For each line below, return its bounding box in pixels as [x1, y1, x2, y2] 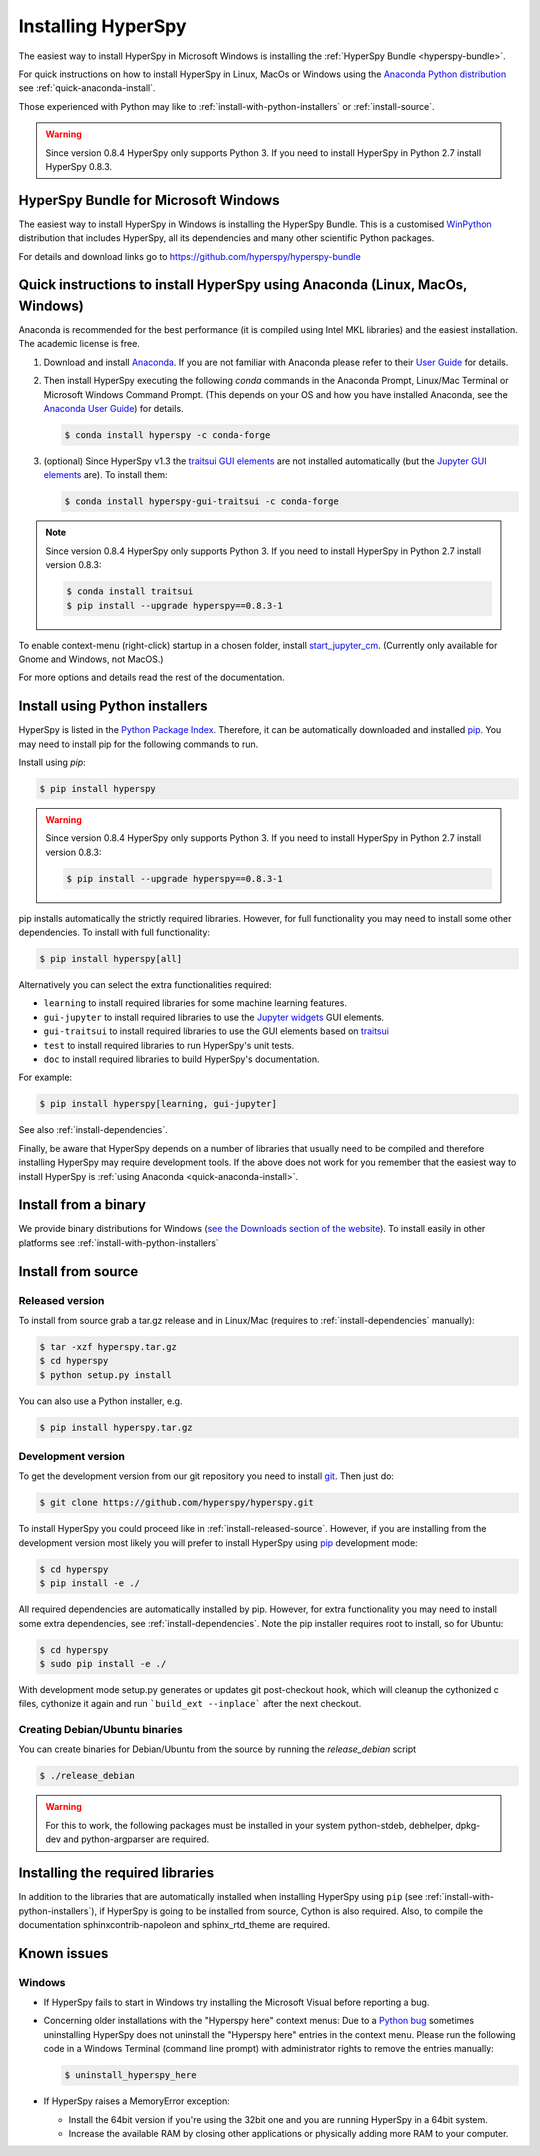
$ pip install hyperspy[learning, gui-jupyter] [39, 1098, 277, 1110]
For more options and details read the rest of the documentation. [18, 671, 285, 684]
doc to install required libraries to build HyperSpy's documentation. [43, 1053, 320, 1065]
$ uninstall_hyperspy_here [64, 2070, 197, 2081]
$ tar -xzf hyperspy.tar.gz [39, 1341, 177, 1352]
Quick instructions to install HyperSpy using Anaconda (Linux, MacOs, [18, 276, 468, 294]
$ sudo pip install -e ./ [39, 1658, 167, 1669]
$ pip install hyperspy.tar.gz [39, 1421, 194, 1433]
